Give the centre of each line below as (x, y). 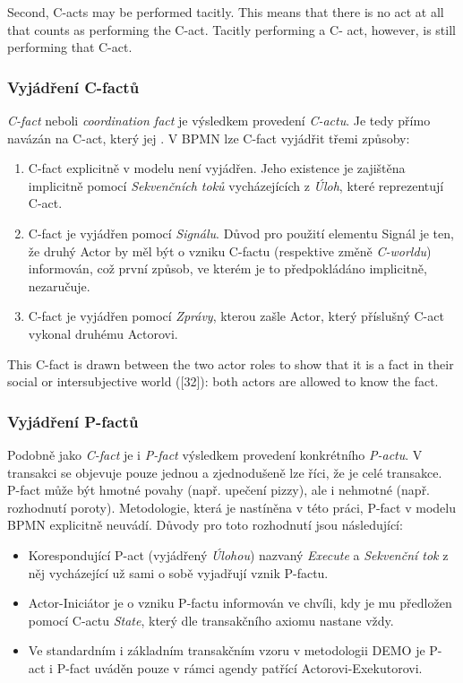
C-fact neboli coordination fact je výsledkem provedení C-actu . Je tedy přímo (219, 120)
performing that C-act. (70, 47)
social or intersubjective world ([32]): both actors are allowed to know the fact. (223, 381)
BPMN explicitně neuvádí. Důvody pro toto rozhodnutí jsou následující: (205, 525)
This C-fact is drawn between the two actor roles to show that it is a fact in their (231, 363)
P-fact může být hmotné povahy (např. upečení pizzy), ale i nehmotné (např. (219, 490)
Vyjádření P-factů (73, 421)
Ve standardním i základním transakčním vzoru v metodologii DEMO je (227, 650)
